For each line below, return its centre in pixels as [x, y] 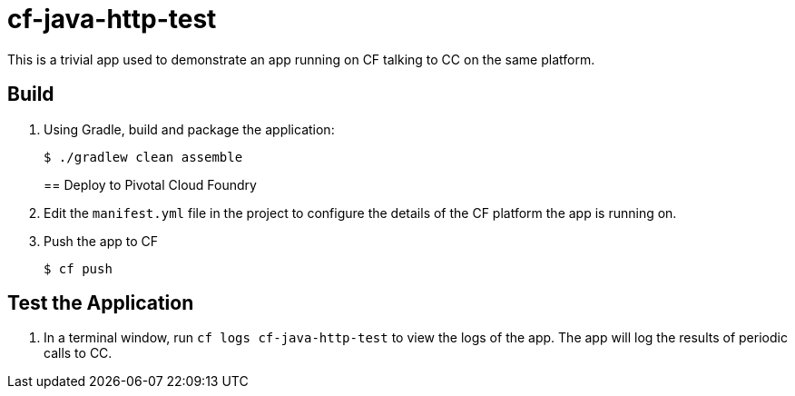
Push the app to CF [101, 241]
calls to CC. [78, 353]
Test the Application [101, 303]
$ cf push [78, 268]
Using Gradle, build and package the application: [189, 129]
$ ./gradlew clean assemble [143, 157]
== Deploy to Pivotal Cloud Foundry [150, 184]
